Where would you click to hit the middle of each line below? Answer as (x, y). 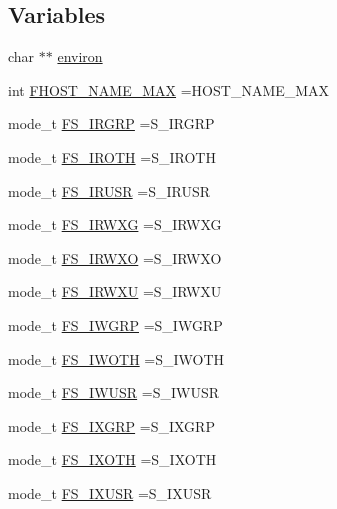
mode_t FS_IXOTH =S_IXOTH (112, 459)
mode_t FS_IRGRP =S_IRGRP (111, 123)
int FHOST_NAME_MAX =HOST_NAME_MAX (169, 89)
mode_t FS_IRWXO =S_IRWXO (115, 257)
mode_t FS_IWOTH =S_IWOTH (116, 358)
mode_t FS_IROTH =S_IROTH (112, 156)
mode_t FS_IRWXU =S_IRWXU (115, 291)
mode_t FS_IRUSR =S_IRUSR (109, 190)
